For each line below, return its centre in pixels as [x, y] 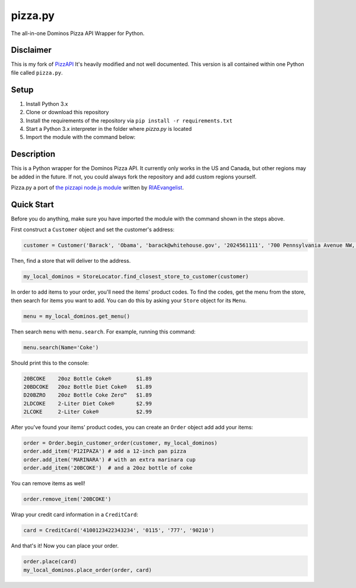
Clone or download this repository [67, 112]
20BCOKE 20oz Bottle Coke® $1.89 [88, 378]
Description [33, 154]
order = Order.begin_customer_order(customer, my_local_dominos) [120, 443]
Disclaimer [31, 50]
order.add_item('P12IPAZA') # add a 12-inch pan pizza [105, 451]
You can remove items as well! [48, 483]
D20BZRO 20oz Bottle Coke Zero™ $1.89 [88, 395]
